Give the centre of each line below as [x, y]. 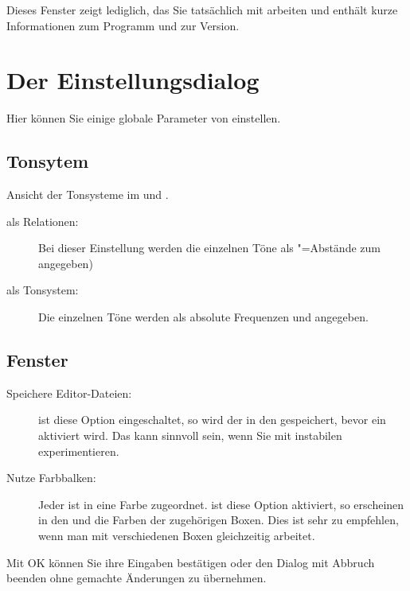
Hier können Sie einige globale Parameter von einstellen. [144, 118]
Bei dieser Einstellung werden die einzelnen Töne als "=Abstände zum [209, 248]
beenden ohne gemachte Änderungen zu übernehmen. [137, 578]
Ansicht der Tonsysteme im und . [88, 194]
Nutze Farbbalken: [51, 478]
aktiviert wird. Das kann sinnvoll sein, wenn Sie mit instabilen [190, 435]
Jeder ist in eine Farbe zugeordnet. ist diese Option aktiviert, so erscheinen [221, 504]
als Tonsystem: [43, 290]
